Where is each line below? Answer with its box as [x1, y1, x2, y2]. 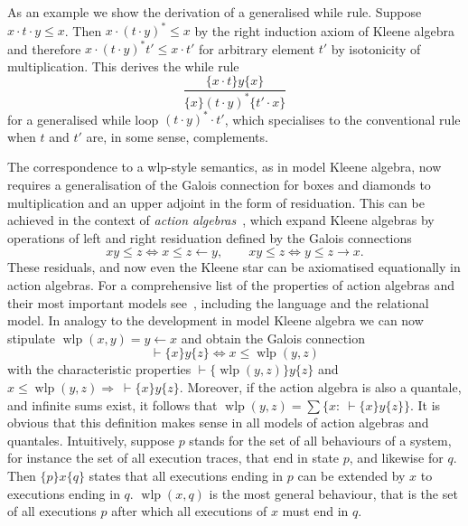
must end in [282, 502, 349, 521]
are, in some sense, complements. [86, 127, 268, 146]
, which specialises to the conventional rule [224, 109, 461, 128]
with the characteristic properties [7, 360, 192, 379]
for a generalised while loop [7, 109, 159, 128]
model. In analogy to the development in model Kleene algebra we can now [7, 311, 424, 330]
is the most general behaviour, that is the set [209, 484, 458, 503]
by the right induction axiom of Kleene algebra [194, 21, 454, 40]
